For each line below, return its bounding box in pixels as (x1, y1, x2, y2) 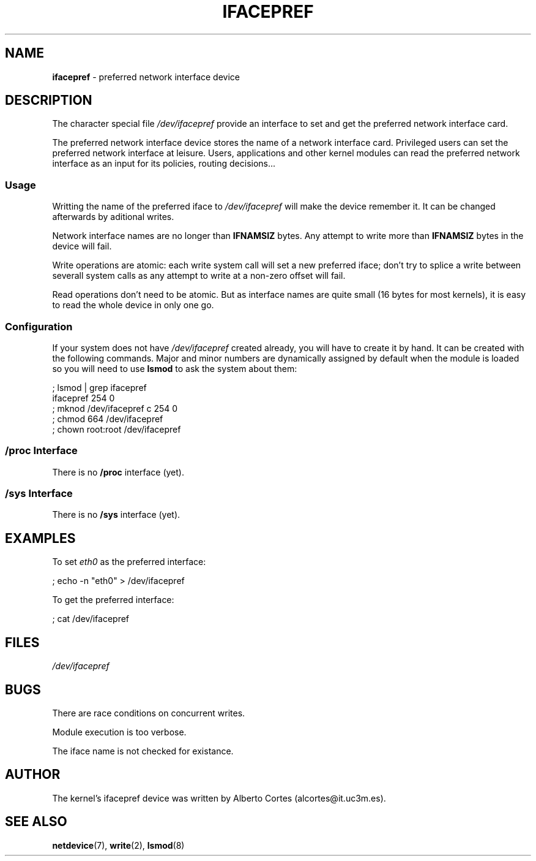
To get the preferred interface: (52, 594, 174, 605)
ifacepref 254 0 (52, 392, 115, 403)
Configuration (5, 320, 73, 333)
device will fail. (52, 241, 112, 252)
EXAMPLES (5, 530, 76, 546)
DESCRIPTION (5, 93, 92, 108)
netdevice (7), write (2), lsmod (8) (52, 840, 185, 851)
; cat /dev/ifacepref (52, 613, 130, 624)
